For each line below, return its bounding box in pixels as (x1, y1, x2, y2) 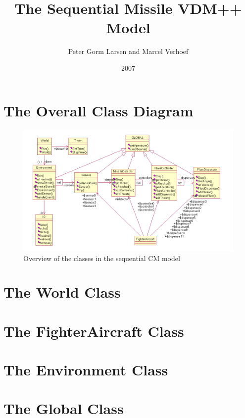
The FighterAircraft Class (3, 320, 184, 341)
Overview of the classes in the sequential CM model (23, 253, 180, 263)
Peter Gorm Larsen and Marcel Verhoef (68, 46, 189, 56)
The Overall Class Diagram (3, 100, 194, 120)
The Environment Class (3, 360, 168, 380)
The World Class (3, 282, 121, 302)
